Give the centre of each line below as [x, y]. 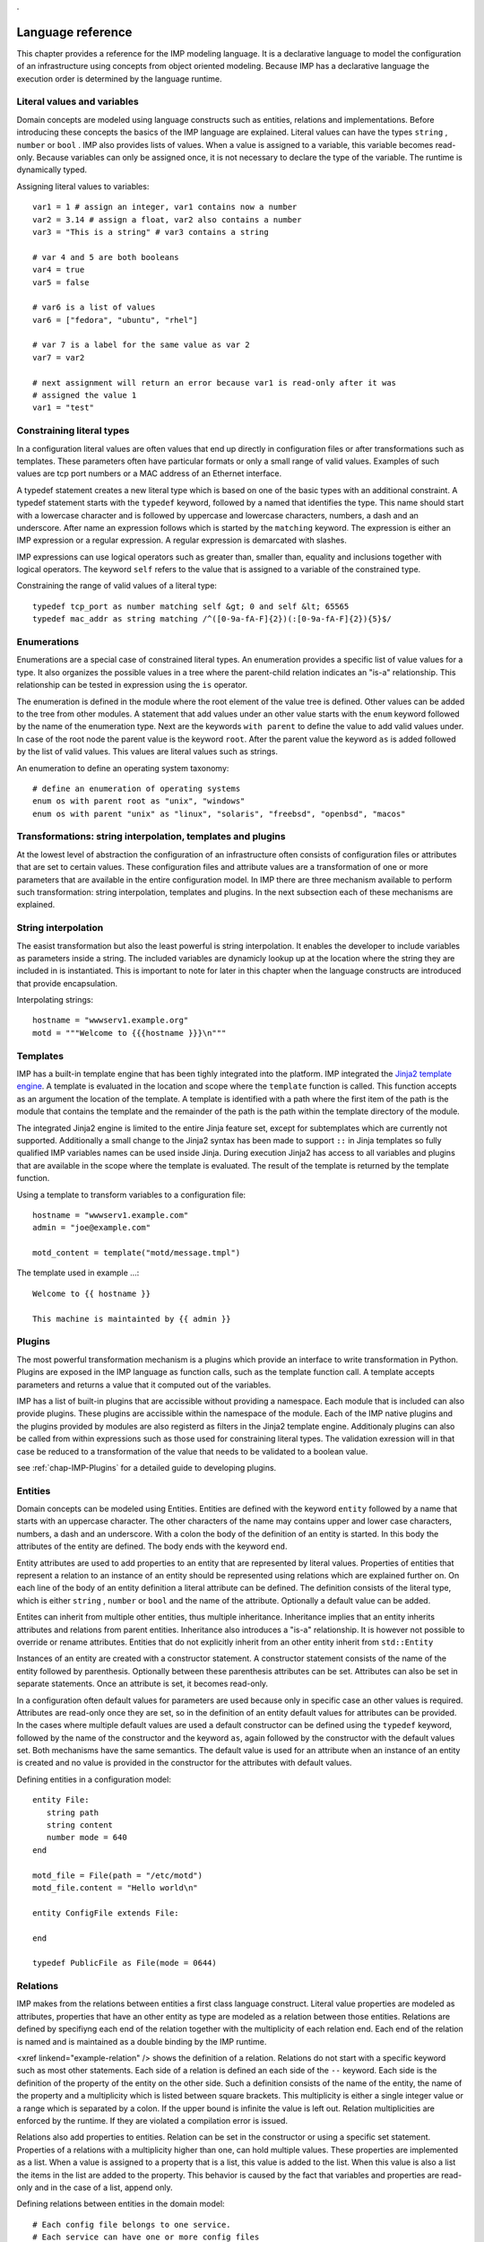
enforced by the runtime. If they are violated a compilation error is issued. [152, 2120]
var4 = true [59, 270]
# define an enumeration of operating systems [137, 788]
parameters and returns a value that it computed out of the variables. [144, 1385]
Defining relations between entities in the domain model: [121, 2204]
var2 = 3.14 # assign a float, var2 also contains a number [167, 219]
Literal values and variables [78, 101]
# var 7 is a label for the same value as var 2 [141, 345]
